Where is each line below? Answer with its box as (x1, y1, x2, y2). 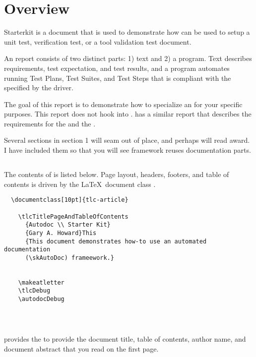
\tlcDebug (18, 287, 51, 295)
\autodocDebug (18, 296, 64, 303)
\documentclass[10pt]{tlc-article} (11, 196, 128, 204)
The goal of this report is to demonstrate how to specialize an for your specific (4, 99, 243, 109)
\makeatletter (18, 279, 64, 286)
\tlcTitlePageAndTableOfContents (18, 213, 128, 220)
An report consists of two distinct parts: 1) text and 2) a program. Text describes (4, 53, 252, 63)
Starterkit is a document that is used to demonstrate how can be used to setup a (4, 27, 250, 37)
